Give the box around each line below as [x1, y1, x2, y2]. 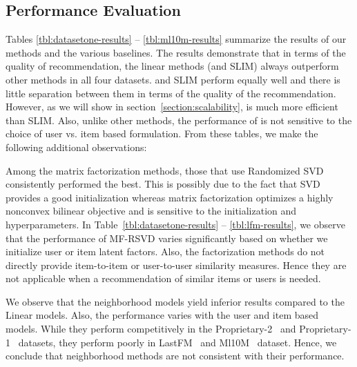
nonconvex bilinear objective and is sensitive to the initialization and [6, 204, 297, 218]
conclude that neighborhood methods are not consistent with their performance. [6, 348, 345, 363]
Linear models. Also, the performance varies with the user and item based [6, 308, 319, 322]
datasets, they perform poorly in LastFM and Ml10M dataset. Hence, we [18, 335, 337, 349]
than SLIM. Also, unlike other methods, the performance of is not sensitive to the [6, 112, 352, 127]
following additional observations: [6, 139, 147, 154]
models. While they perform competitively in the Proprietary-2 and [6, 321, 296, 336]
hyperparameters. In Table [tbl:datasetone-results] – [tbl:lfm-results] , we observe [6, 217, 345, 231]
